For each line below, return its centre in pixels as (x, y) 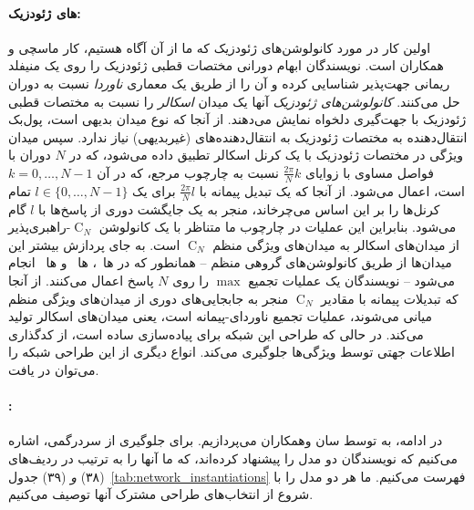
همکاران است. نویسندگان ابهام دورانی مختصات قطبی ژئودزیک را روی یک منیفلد (226, 65)
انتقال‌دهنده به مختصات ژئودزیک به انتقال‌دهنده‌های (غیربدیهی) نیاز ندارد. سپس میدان (238, 136)
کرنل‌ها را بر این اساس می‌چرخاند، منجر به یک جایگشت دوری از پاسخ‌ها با (239, 208)
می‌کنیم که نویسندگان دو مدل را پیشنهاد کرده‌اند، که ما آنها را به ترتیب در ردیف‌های (233, 458)
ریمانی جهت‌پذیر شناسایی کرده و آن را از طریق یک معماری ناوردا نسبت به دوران (229, 83)
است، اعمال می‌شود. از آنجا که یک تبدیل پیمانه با (332, 190)
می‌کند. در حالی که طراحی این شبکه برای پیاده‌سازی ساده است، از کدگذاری (216, 333)
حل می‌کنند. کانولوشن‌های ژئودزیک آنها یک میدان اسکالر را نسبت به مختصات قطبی (234, 101)
